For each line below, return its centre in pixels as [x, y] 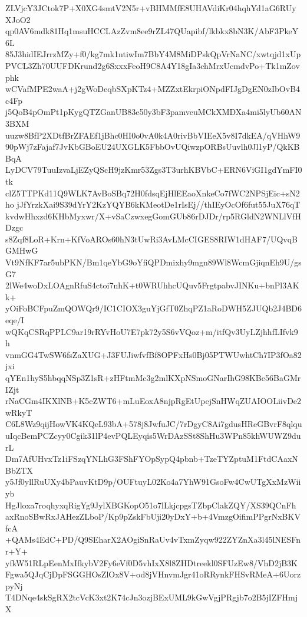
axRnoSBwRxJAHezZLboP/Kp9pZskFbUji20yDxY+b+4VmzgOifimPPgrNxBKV [153, 516]
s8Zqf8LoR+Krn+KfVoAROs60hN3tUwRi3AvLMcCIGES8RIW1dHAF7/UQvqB [151, 239]
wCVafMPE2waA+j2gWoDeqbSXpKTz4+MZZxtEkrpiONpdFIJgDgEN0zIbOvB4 [153, 89]
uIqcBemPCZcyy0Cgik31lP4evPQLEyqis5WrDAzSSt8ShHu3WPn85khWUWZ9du [153, 435]
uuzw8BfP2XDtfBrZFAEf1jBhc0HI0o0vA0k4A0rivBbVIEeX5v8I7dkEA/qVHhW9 [153, 135]
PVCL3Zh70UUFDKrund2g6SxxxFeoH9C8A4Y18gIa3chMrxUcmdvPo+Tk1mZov [153, 65]
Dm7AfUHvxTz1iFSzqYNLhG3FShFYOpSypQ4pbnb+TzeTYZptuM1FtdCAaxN [152, 459]
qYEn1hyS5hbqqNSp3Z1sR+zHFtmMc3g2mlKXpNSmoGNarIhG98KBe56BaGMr [153, 378]
